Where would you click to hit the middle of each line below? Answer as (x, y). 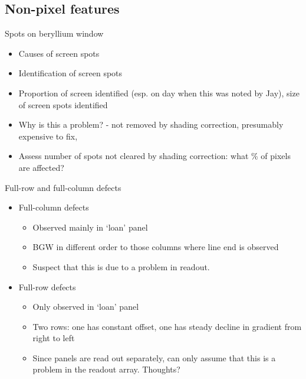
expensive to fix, (48, 136)
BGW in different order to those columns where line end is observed (156, 247)
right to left (54, 338)
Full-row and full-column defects (63, 187)
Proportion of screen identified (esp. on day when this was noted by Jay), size (159, 93)
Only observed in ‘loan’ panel (86, 307)
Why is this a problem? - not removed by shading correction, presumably (151, 124)
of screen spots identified (63, 104)
